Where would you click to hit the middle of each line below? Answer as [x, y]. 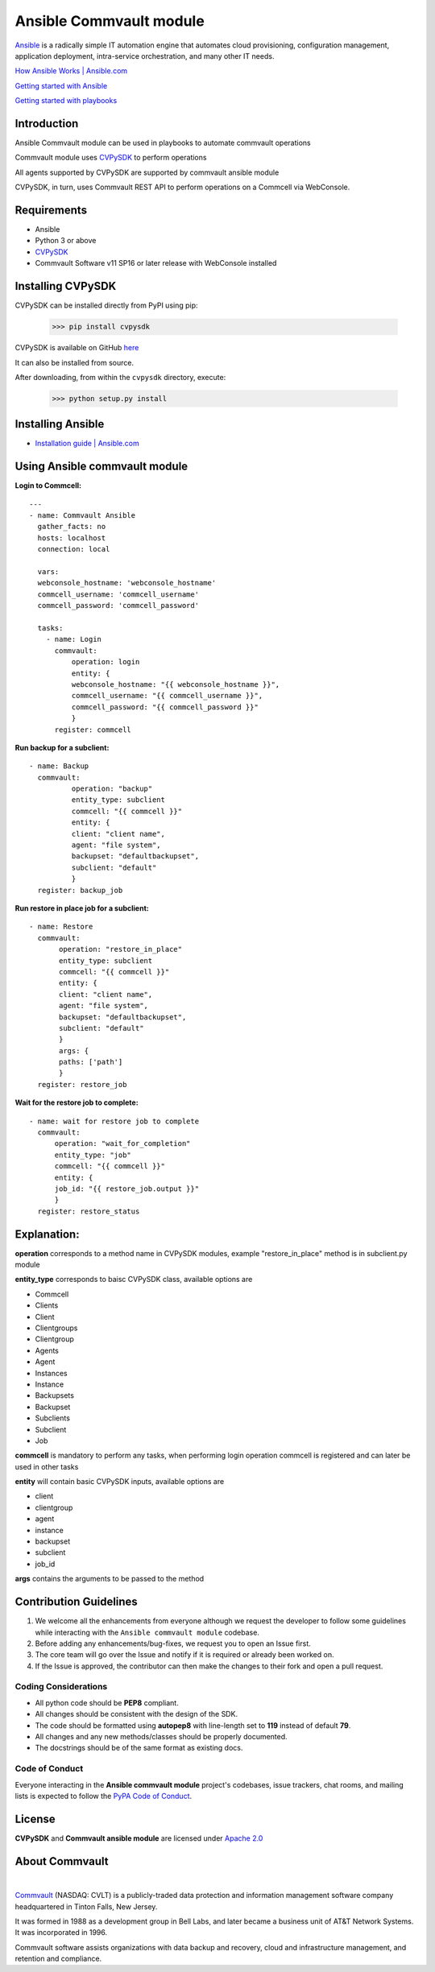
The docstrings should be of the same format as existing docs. [139, 1748]
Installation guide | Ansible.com [87, 444]
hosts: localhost [72, 538]
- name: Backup [59, 766]
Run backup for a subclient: [62, 747]
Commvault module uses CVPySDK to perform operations [111, 158]
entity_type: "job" [93, 1155]
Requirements [51, 210]
